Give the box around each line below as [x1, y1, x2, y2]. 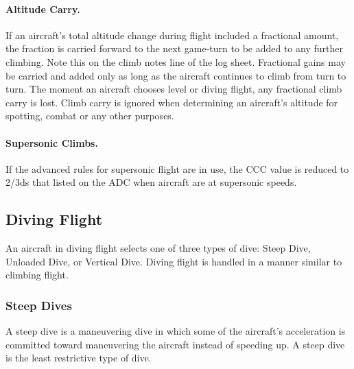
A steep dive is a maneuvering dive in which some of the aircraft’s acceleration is [5, 324, 346, 338]
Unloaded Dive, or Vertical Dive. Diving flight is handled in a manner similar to [5, 254, 342, 268]
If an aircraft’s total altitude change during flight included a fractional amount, [5, 27, 339, 42]
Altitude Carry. [5, 1, 80, 16]
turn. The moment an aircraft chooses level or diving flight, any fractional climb [5, 82, 342, 96]
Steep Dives [5, 296, 72, 313]
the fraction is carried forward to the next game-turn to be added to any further [5, 41, 343, 56]
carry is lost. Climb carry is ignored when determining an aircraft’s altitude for [5, 95, 338, 109]
